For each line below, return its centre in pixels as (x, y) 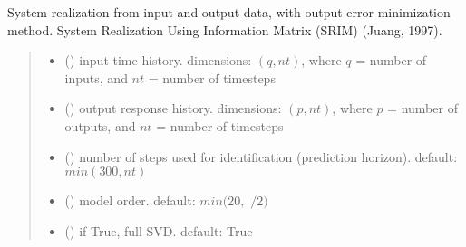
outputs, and (100, 125)
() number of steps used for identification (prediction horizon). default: (261, 156)
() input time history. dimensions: (158, 60)
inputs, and (96, 77)
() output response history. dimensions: (173, 108)
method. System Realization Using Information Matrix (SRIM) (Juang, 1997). (225, 29)
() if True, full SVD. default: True (159, 230)
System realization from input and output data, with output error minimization (229, 12)
